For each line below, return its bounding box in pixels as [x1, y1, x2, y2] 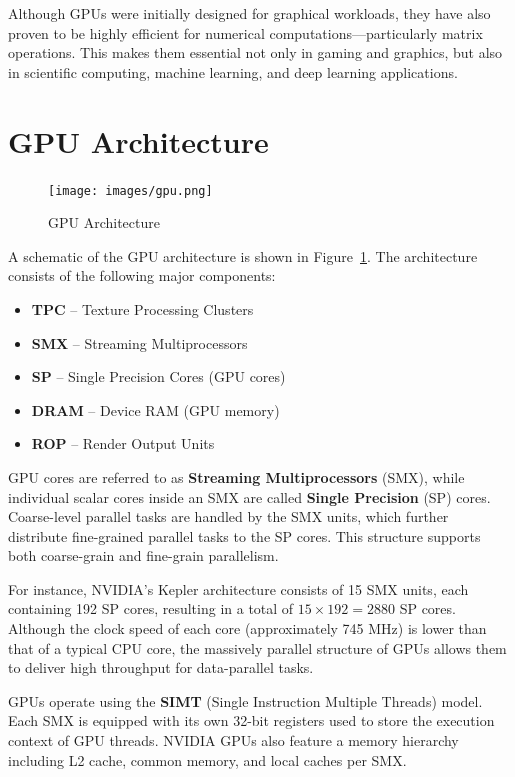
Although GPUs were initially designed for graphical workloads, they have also [8, 3, 491, 23]
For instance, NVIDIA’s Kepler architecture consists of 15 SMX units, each [8, 578, 469, 599]
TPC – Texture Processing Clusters [31, 298, 254, 319]
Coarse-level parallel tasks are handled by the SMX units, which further [8, 506, 449, 527]
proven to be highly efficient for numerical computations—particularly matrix [8, 22, 483, 43]
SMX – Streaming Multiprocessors [31, 332, 248, 353]
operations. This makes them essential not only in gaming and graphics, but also [8, 42, 503, 63]
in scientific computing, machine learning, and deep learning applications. [8, 61, 458, 82]
